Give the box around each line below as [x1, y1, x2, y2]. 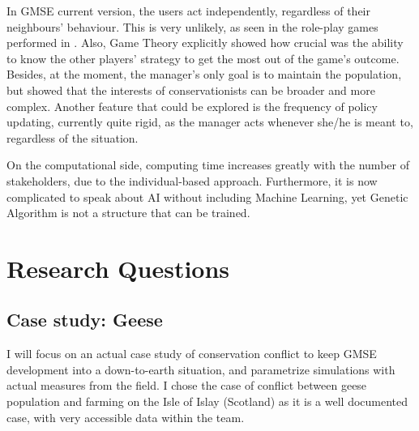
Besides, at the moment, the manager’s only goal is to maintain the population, [6, 66, 402, 83]
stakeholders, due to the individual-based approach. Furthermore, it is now [6, 172, 378, 189]
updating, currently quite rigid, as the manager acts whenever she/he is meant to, [6, 113, 413, 130]
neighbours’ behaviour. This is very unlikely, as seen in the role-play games [6, 18, 378, 35]
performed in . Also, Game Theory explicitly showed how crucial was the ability [6, 34, 404, 51]
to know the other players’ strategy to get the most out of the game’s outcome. [6, 49, 400, 66]
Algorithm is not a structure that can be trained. [6, 204, 250, 221]
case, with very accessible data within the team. [6, 408, 245, 425]
